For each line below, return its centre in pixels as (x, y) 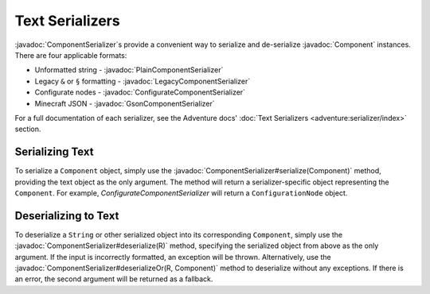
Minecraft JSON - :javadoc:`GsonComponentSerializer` (125, 103)
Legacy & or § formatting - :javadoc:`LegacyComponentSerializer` (143, 81)
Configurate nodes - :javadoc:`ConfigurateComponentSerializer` (140, 92)
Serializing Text (54, 152)
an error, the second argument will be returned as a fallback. (114, 279)
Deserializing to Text (67, 216)
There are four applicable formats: (71, 55)
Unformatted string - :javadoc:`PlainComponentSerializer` (129, 70)
